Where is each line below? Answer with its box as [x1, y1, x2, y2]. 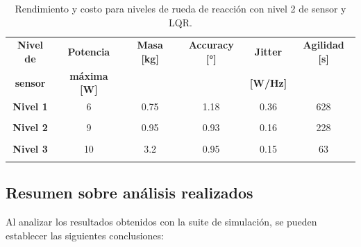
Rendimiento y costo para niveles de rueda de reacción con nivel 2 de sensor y [15, 1, 346, 15]
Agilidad [303, 37, 344, 52]
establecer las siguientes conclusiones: [6, 228, 164, 242]
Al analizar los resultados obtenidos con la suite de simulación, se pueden [6, 214, 317, 229]
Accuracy [188, 37, 234, 52]
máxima [69, 68, 108, 83]
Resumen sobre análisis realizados [6, 182, 253, 203]
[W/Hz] [249, 75, 287, 90]
